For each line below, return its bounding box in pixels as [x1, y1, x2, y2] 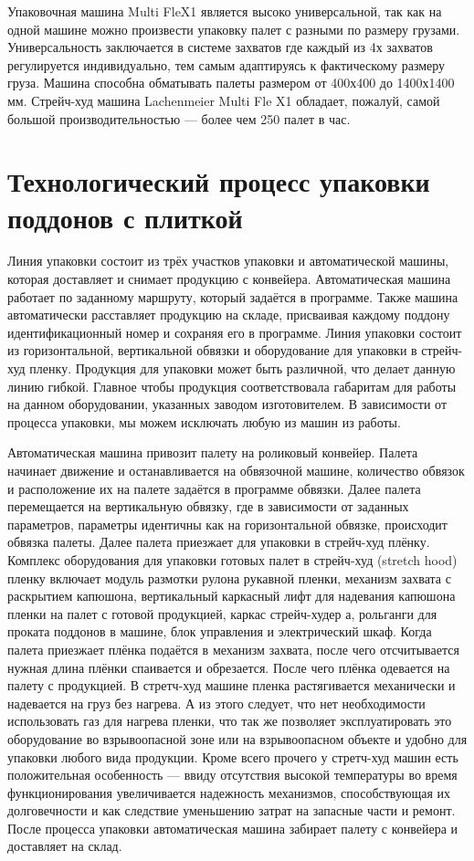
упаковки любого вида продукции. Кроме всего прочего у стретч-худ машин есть [7, 747, 458, 766]
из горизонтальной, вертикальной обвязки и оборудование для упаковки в [7, 341, 417, 360]
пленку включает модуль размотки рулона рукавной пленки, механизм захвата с [7, 568, 451, 587]
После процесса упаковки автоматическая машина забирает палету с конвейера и [7, 818, 458, 837]
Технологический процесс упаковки [7, 163, 430, 200]
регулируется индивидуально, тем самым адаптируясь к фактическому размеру [7, 55, 446, 74]
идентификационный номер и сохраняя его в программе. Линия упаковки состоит [7, 322, 462, 341]
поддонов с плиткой [7, 198, 243, 236]
